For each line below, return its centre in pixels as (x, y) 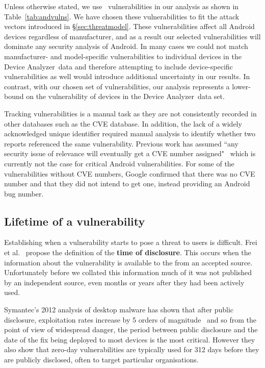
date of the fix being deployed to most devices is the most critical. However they (130, 339)
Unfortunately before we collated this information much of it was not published (128, 272)
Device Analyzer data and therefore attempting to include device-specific (118, 66)
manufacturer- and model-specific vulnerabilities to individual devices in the (123, 56)
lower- (241, 86)
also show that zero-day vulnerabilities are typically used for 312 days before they (132, 349)
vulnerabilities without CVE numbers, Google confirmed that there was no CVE (130, 173)
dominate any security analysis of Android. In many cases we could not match (126, 46)
